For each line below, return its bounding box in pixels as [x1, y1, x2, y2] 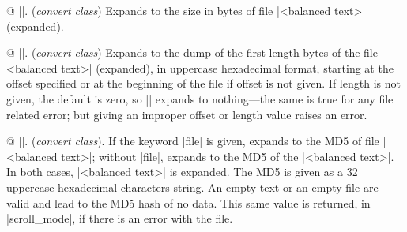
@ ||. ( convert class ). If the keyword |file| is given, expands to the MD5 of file [6, 133, 379, 149]
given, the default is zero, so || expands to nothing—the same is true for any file [6, 90, 394, 107]
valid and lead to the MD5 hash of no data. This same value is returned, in [6, 194, 371, 211]
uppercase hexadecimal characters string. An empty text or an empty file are [6, 178, 379, 195]
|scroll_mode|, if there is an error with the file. [6, 210, 233, 226]
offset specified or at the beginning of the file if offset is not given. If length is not [6, 75, 401, 92]
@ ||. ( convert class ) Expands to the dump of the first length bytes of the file [6, 44, 378, 61]
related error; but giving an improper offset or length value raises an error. [6, 106, 367, 122]
